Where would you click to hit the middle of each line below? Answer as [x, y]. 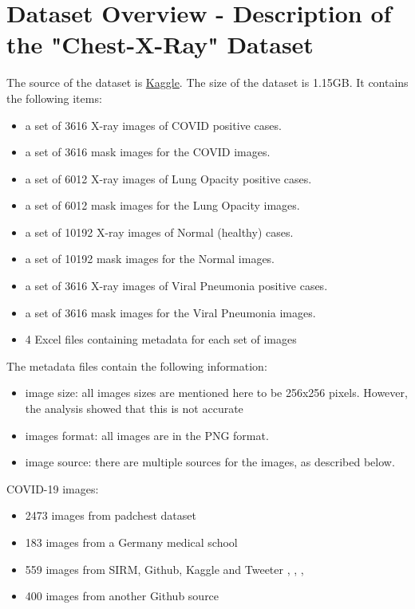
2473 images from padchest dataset [111, 515]
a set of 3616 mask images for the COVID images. [148, 152]
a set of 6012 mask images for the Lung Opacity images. [162, 205]
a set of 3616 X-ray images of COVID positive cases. [153, 125]
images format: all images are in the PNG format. [147, 435]
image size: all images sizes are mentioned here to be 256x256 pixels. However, [216, 393]
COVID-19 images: [53, 488]
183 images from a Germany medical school [131, 542]
